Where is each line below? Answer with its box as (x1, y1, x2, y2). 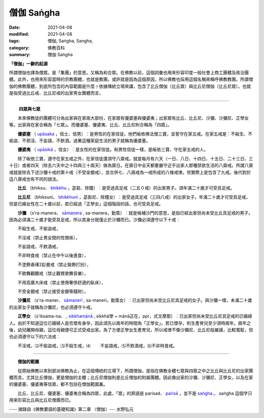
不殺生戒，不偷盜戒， (17, 226, 61, 231)
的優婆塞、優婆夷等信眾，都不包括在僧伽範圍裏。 (9, 381, 108, 387)
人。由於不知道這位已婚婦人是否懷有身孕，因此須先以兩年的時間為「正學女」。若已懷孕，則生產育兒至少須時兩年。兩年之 (9, 320, 251, 326)
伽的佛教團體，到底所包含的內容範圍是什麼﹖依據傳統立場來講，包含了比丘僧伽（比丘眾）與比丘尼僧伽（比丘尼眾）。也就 (9, 83, 251, 89)
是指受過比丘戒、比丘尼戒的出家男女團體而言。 (9, 90, 104, 96)
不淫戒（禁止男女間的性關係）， (17, 234, 80, 240)
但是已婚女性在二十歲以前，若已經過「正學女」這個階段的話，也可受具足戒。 (9, 201, 163, 207)
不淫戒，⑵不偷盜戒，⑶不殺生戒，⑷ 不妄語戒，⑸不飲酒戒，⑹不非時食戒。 (17, 342, 177, 349)
